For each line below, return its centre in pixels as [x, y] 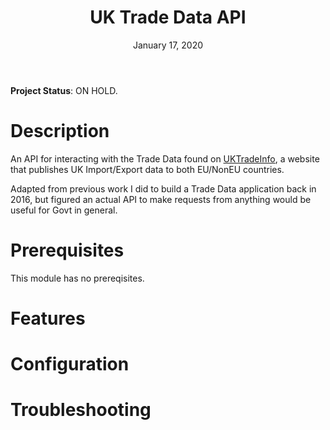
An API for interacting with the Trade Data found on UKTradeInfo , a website [165, 158]
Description [60, 131]
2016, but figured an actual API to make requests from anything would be [161, 199]
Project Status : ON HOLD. [64, 90]
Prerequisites [67, 250]
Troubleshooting [81, 410]
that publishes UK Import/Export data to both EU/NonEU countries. [147, 169]
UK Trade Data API [168, 17]
